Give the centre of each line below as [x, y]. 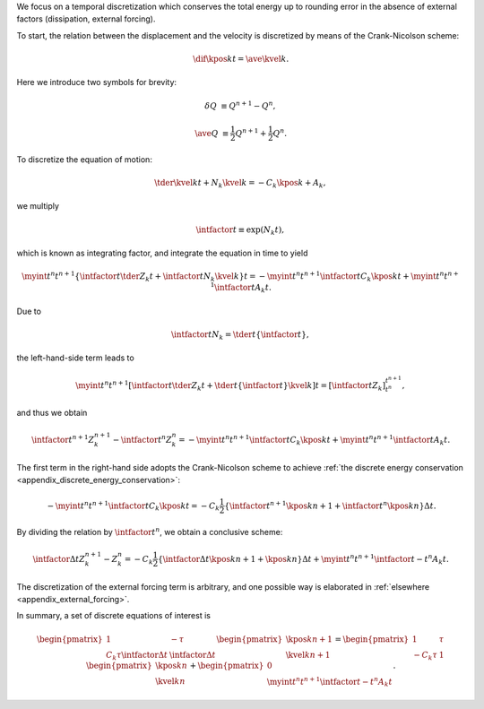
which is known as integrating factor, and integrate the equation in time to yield [162, 253]
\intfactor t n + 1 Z [63, 439]
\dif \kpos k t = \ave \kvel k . [241, 59]
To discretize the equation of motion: [84, 159]
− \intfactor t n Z [142, 439]
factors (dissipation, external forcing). [86, 19]
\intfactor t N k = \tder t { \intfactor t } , [240, 335]
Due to [29, 311]
